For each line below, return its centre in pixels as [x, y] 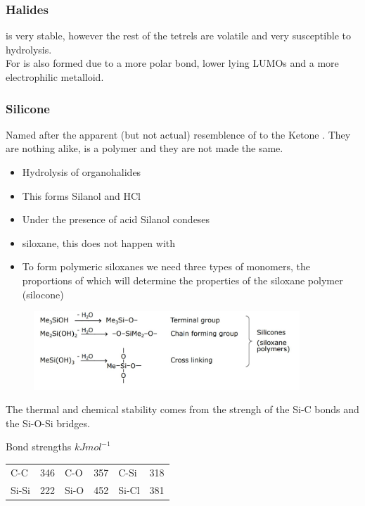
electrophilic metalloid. [55, 77]
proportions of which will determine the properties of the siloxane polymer [182, 280]
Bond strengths [39, 447]
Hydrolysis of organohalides [82, 172]
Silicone [28, 108]
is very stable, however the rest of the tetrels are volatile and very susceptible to [179, 36]
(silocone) [43, 294]
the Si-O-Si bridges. [48, 423]
